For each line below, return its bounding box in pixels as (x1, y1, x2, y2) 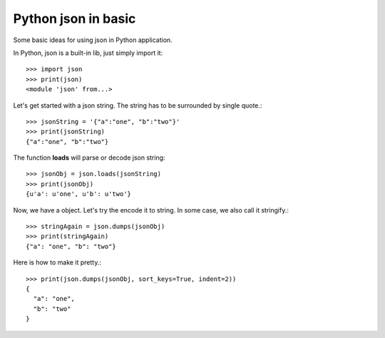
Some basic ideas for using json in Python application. (13, 36, 173, 44)
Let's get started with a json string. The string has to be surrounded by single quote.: (13, 101, 262, 110)
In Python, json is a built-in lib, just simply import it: (13, 48, 163, 57)
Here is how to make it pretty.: (13, 258, 102, 267)
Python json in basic (13, 11, 136, 26)
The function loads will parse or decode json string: (13, 153, 165, 162)
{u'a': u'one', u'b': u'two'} (26, 190, 132, 198)
